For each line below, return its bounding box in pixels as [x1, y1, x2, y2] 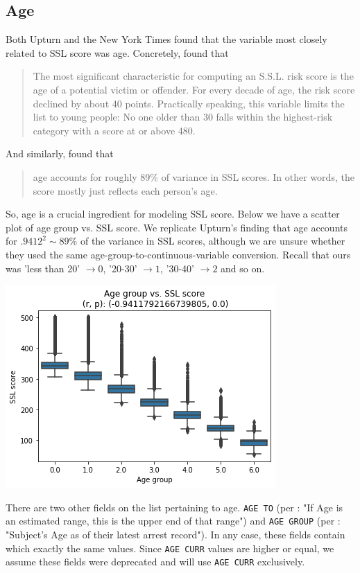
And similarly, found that [6, 146, 114, 161]
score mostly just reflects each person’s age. [33, 183, 218, 197]
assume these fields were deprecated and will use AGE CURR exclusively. [6, 554, 305, 569]
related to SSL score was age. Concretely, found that [6, 45, 229, 60]
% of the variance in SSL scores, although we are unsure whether [69, 233, 345, 248]
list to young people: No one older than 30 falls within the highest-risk [33, 109, 333, 124]
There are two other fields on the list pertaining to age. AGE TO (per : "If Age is [6, 500, 343, 514]
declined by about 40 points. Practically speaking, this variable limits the [33, 96, 345, 110]
